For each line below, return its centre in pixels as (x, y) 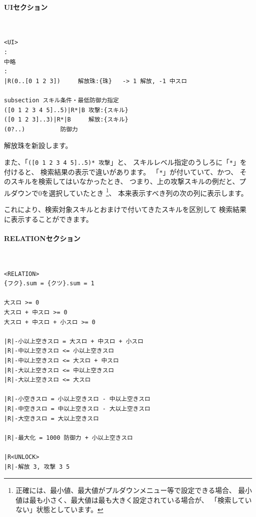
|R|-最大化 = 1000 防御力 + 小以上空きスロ (68, 438)
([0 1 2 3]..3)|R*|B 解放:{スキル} (66, 120)
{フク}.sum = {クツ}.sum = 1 (49, 284)
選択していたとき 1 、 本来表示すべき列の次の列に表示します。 (148, 192)
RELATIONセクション (42, 238)
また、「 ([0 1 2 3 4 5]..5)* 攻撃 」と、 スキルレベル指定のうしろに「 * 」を (126, 162)
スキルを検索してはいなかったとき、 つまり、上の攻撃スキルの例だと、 (125, 181)
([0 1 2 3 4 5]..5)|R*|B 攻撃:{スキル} (66, 110)
